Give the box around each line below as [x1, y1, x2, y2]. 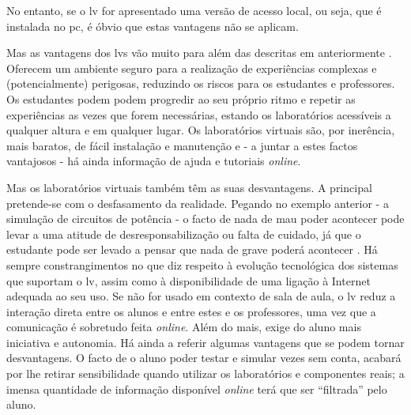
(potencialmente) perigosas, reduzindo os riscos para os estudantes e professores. [6, 75, 395, 92]
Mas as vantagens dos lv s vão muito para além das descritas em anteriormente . [6, 44, 392, 61]
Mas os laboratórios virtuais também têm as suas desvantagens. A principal [6, 179, 372, 195]
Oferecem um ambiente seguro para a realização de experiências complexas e [6, 59, 377, 76]
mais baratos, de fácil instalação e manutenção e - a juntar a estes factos [6, 137, 358, 153]
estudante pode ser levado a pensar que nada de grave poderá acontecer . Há [6, 241, 378, 258]
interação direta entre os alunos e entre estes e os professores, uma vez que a [6, 303, 376, 319]
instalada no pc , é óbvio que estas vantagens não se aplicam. [6, 17, 299, 34]
